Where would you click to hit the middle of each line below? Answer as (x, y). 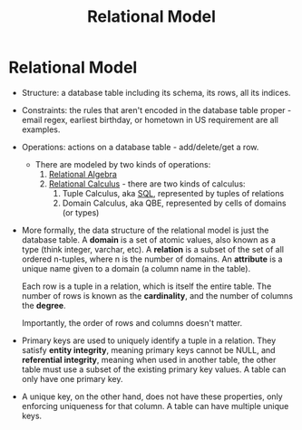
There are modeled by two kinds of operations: (123, 164)
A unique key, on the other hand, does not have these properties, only (152, 397)
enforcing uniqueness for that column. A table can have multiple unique (155, 406)
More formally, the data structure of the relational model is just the (145, 230)
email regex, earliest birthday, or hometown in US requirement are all (150, 119)
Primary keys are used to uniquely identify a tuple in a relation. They (149, 340)
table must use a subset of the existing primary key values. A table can (154, 369)
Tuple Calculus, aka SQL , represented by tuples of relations (173, 193)
